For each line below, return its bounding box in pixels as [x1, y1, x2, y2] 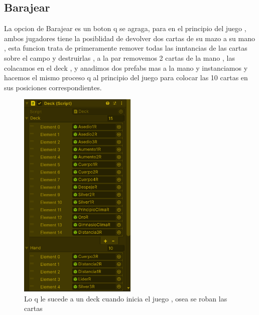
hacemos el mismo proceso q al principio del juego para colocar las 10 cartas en [4, 72, 248, 83]
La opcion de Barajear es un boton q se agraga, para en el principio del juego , [4, 23, 246, 34]
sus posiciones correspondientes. [4, 82, 102, 92]
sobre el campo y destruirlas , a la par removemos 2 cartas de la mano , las [4, 52, 235, 63]
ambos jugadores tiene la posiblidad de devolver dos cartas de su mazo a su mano [4, 33, 255, 43]
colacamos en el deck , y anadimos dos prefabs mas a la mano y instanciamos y [4, 62, 248, 73]
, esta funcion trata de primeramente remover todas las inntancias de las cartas [4, 43, 247, 53]
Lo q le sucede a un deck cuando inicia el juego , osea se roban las [24, 293, 227, 303]
